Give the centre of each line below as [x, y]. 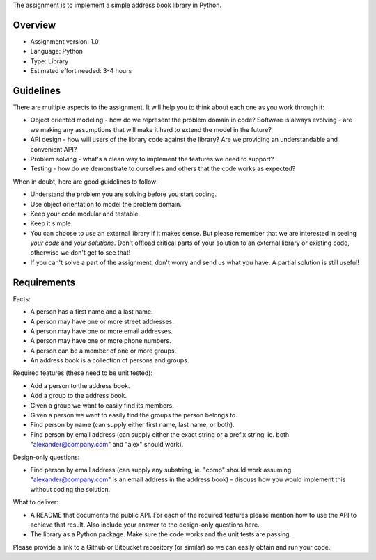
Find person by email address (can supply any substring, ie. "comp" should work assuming [161, 470]
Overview [34, 25]
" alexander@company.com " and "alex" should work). [107, 445]
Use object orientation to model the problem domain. [106, 204]
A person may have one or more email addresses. [102, 331]
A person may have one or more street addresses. [102, 321]
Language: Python [57, 51]
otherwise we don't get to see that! [80, 253]
